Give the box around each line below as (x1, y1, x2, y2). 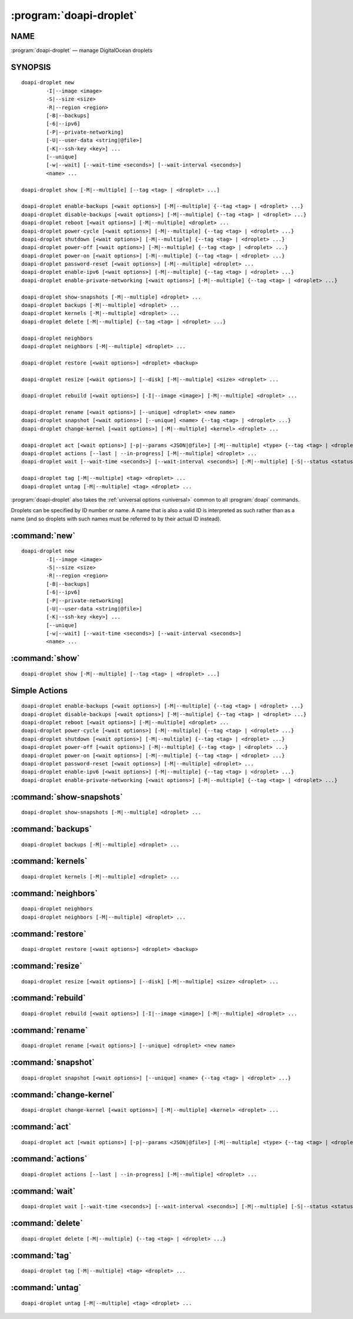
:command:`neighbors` (11, 888, 98, 898)
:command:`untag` (11, 1282, 82, 1293)
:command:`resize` (11, 961, 82, 971)
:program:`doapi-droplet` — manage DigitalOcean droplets (11, 47, 153, 54)
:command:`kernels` (11, 856, 88, 866)
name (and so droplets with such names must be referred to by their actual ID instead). (11, 515, 222, 522)
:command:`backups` (11, 824, 92, 834)
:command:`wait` (11, 1186, 76, 1196)
